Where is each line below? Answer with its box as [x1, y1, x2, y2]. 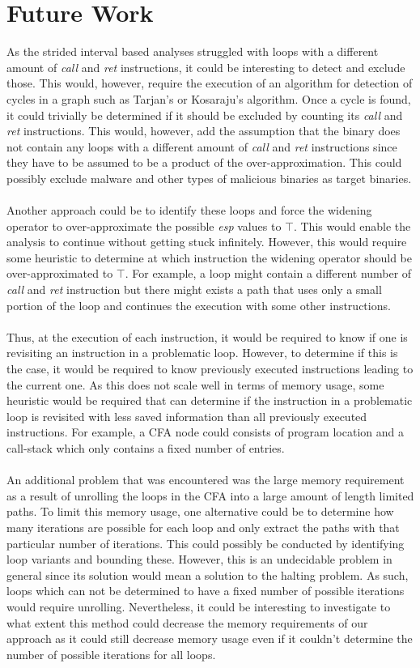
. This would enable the [293, 217, 411, 234]
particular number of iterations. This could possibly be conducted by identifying [6, 534, 405, 551]
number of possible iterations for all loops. [6, 645, 216, 662]
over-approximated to [6, 265, 113, 282]
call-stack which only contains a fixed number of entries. [6, 439, 285, 456]
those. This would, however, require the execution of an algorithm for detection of [6, 74, 413, 91]
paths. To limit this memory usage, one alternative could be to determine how [6, 503, 394, 520]
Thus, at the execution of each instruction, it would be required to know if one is [6, 328, 408, 345]
